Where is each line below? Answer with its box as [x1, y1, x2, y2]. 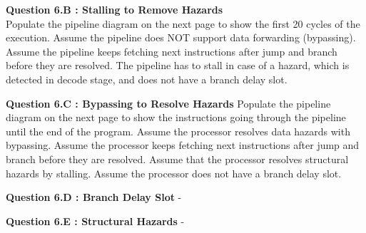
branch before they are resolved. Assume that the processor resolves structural [6, 151, 349, 166]
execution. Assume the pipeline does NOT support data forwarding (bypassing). [6, 30, 356, 45]
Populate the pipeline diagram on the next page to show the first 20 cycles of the [6, 16, 360, 31]
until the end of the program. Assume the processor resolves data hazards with [6, 123, 350, 138]
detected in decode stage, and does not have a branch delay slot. [6, 71, 288, 86]
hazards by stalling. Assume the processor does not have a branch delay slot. [6, 165, 342, 180]
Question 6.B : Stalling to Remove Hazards [6, 2, 223, 16]
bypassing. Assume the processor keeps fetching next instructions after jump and [6, 138, 360, 152]
